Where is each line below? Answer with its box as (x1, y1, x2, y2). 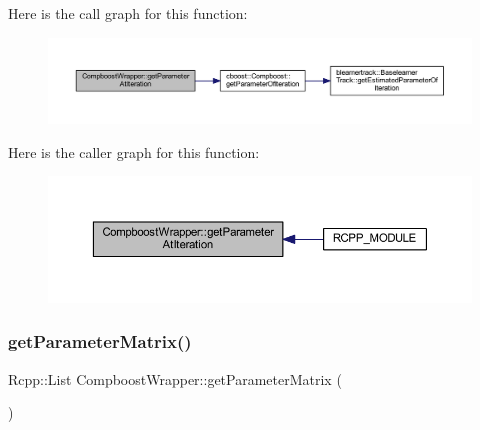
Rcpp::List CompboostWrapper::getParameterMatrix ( (8, 368, 342, 389)
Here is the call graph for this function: (8, 3, 248, 23)
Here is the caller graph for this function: (8, 141, 260, 162)
